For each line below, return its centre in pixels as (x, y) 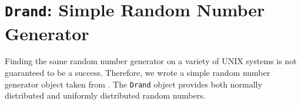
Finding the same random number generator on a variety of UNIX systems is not (151, 61)
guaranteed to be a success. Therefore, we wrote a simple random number (138, 73)
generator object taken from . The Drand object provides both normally (133, 84)
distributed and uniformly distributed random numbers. (105, 95)
